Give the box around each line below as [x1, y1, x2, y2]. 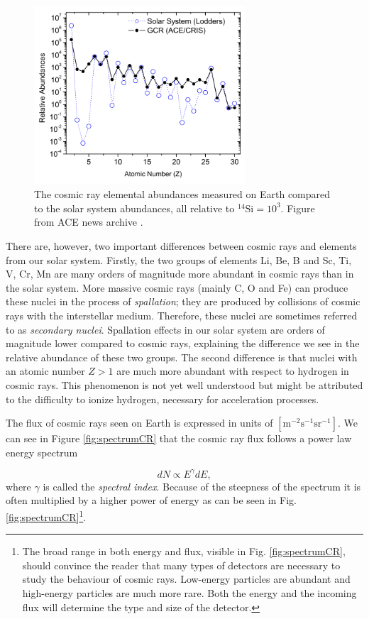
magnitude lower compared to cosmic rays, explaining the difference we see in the [6, 336, 360, 351]
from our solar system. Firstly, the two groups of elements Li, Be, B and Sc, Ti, [6, 252, 352, 267]
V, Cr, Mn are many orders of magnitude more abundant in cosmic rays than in [6, 266, 354, 281]
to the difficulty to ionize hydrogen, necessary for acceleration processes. [6, 391, 319, 406]
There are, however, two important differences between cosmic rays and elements [6, 238, 357, 253]
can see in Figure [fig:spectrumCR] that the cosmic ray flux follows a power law [6, 431, 352, 446]
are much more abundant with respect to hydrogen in [116, 363, 349, 378]
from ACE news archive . [34, 214, 143, 229]
